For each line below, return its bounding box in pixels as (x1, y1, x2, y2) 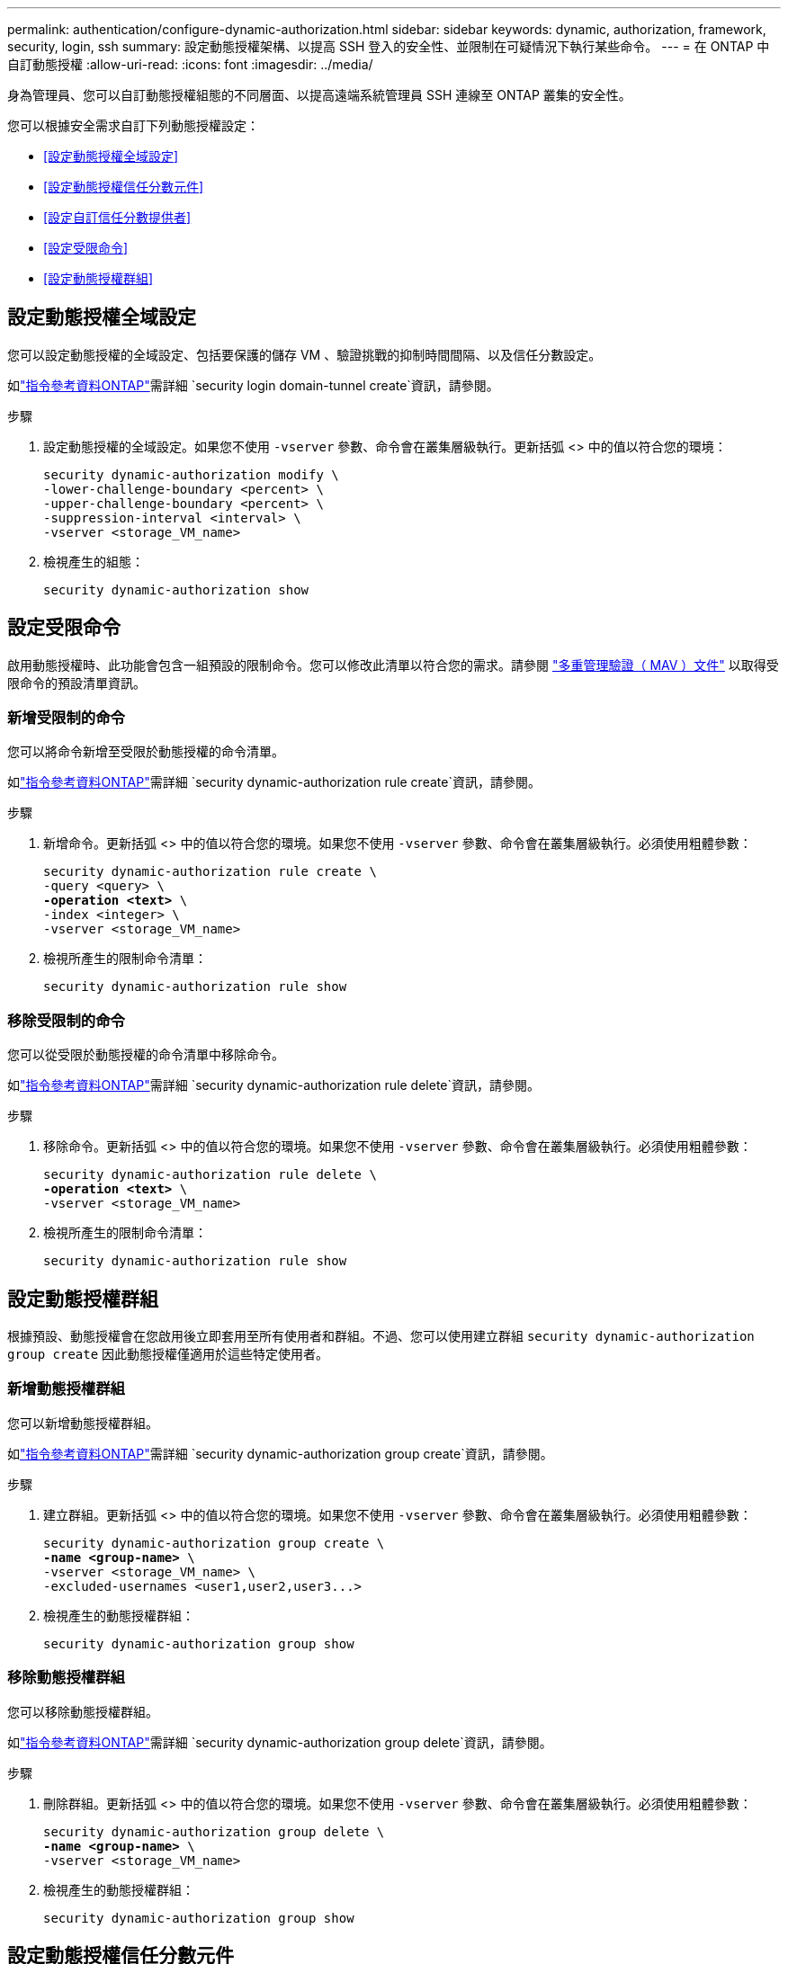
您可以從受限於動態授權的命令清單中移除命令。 (7, 1047, 284, 1063)
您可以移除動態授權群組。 (7, 1703, 158, 1719)
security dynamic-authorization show (43, 582, 309, 597)
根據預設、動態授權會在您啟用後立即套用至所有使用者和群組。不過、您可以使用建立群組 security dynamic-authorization (7, 1328, 755, 1344)
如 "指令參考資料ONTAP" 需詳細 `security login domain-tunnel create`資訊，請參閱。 (7, 377, 499, 393)
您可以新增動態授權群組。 (7, 1415, 158, 1431)
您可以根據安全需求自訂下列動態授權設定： (7, 118, 259, 133)
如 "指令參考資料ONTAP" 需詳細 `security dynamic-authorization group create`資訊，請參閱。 (7, 1445, 553, 1461)
